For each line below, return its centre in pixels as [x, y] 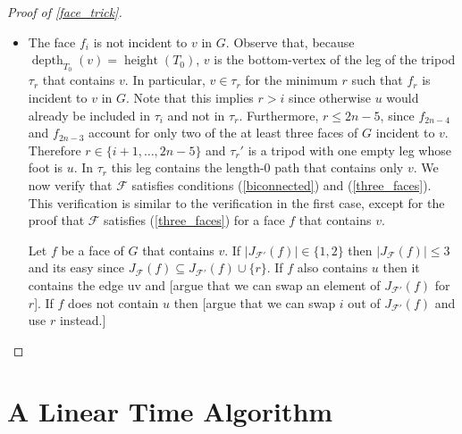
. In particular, [165, 80]
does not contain [113, 302]
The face [52, 42]
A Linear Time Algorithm [170, 411]
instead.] [83, 320]
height [141, 61]
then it [401, 267]
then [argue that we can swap [255, 302]
